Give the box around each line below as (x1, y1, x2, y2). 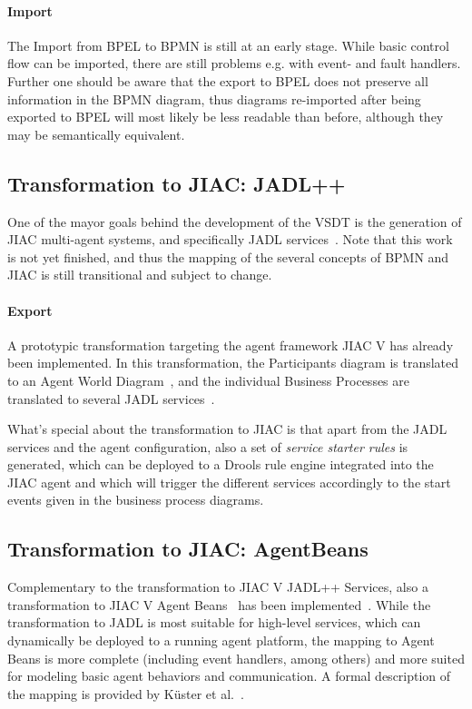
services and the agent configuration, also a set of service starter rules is (7, 437, 408, 456)
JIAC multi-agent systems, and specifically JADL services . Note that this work (7, 230, 453, 249)
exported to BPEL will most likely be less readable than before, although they (7, 107, 444, 126)
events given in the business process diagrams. (7, 490, 264, 509)
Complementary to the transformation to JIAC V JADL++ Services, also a (7, 577, 428, 596)
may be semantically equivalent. (7, 124, 185, 143)
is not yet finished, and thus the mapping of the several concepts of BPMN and (7, 247, 449, 266)
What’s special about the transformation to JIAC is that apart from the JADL (7, 419, 447, 438)
